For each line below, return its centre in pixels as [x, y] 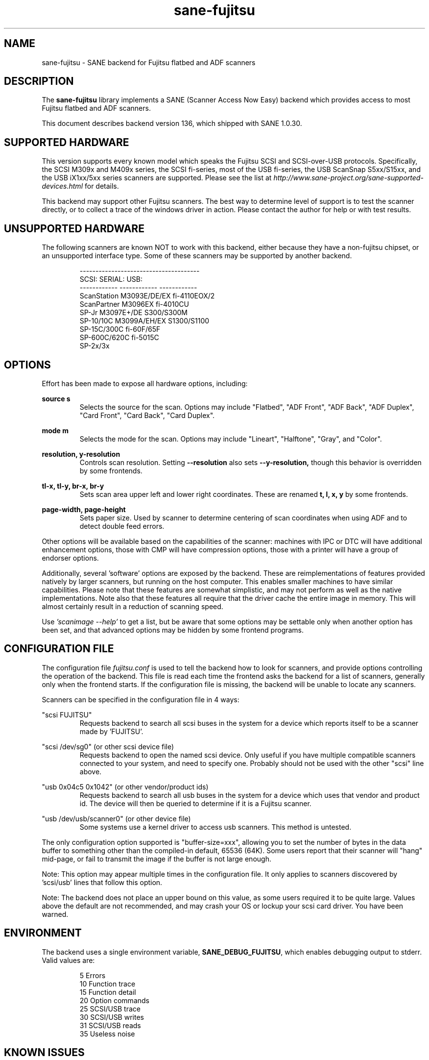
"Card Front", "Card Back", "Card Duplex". [147, 415]
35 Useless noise [107, 1034]
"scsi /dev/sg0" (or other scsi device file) [108, 746]
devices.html [62, 186]
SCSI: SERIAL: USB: [111, 279]
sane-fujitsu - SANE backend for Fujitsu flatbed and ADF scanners [149, 62]
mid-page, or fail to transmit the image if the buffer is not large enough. [156, 859]
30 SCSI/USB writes [112, 1017]
